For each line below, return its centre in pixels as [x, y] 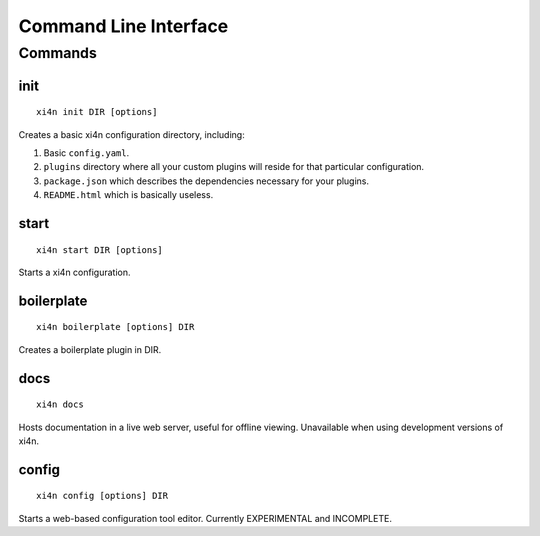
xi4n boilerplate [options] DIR [115, 327]
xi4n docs [60, 404]
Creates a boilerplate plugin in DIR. [90, 349]
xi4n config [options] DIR [102, 496]
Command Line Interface [123, 26]
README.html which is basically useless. [128, 195]
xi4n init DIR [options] [97, 112]
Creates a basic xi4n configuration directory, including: [131, 134]
